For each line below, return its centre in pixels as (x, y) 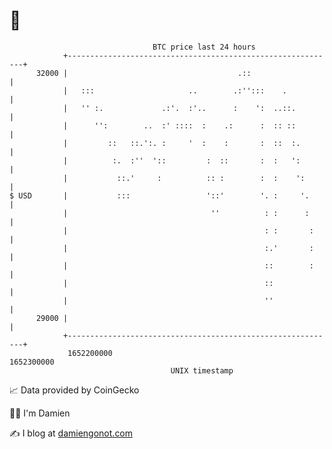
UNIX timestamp (202, 370)
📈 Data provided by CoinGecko (74, 390)
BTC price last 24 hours (204, 47)
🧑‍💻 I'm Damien (40, 413)
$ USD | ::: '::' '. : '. (159, 195)
